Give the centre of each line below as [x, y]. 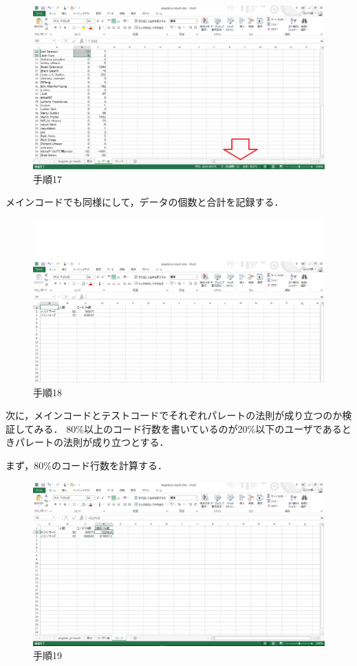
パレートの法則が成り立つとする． [92, 442]
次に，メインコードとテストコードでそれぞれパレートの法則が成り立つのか [174, 415]
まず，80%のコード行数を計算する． [86, 465]
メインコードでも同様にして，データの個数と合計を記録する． [145, 202]
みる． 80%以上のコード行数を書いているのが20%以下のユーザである [188, 428]
